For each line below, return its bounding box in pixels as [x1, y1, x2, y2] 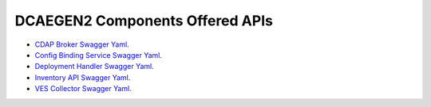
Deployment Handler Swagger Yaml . [34, 62, 155, 71]
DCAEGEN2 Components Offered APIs [14, 12, 273, 29]
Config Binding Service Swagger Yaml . [34, 50, 163, 59]
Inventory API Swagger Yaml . [34, 72, 131, 82]
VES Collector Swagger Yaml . [34, 84, 132, 94]
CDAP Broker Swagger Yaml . [34, 40, 129, 49]
